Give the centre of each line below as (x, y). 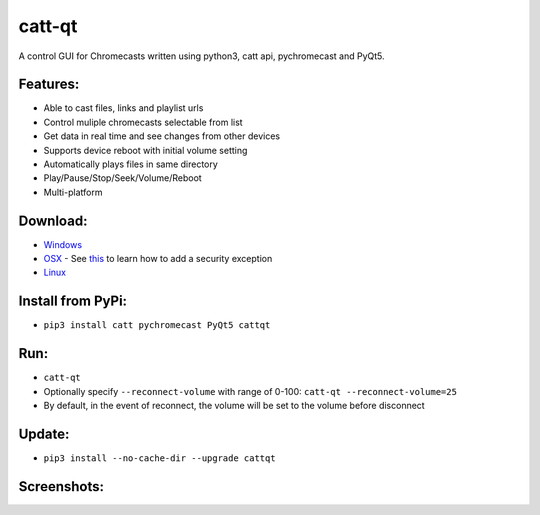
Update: (44, 433)
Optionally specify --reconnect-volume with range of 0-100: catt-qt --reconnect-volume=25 (250, 391)
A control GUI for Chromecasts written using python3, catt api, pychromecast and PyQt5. (201, 56)
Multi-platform (73, 192)
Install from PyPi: (73, 301)
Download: (53, 220)
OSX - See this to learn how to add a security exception (158, 259)
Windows (63, 244)
